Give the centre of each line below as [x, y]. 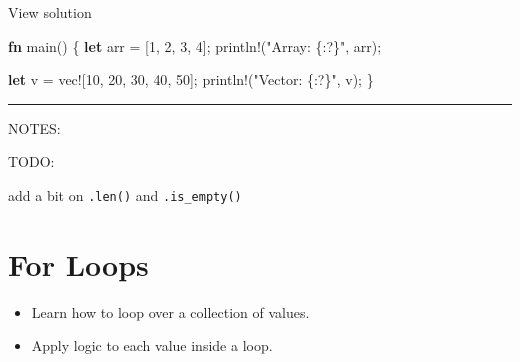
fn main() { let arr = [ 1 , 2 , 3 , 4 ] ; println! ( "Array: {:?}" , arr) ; [195, 45]
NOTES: [34, 127]
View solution [50, 12]
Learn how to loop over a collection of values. [170, 311]
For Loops [78, 263]
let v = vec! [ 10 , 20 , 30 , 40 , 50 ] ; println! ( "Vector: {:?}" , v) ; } [191, 79]
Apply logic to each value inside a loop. [152, 345]
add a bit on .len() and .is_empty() [125, 194]
